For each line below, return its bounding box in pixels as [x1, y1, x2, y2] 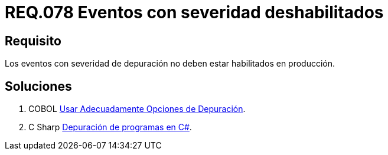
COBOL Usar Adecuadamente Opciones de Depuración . [28, 104, 246, 114]
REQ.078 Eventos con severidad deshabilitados [5, 2, 384, 22]
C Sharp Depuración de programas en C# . [28, 122, 192, 133]
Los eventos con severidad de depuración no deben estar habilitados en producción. [5, 58, 335, 69]
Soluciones [5, 78, 72, 94]
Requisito [5, 33, 61, 48]
